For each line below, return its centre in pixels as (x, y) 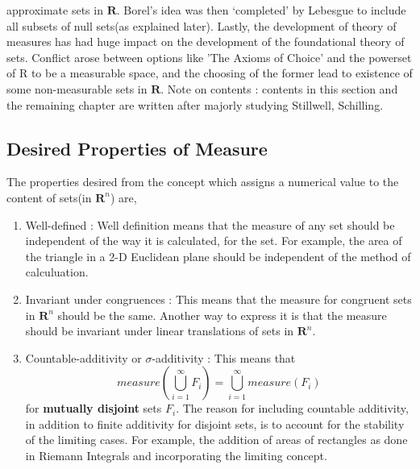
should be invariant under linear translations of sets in (160, 331)
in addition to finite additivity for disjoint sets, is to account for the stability (215, 423)
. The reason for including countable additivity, (292, 408)
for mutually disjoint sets (94, 408)
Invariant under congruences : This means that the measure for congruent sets (218, 299)
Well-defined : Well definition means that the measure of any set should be (210, 224)
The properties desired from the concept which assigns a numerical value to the (203, 182)
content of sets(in (49, 197)
